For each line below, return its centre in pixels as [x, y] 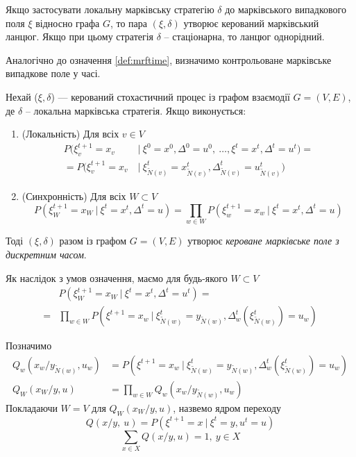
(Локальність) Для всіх [70, 134]
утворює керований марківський [251, 23]
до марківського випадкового [286, 9]
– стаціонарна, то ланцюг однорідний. [244, 36]
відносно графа [68, 23]
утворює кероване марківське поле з [263, 241]
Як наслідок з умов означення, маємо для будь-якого [117, 277]
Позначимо [29, 346]
